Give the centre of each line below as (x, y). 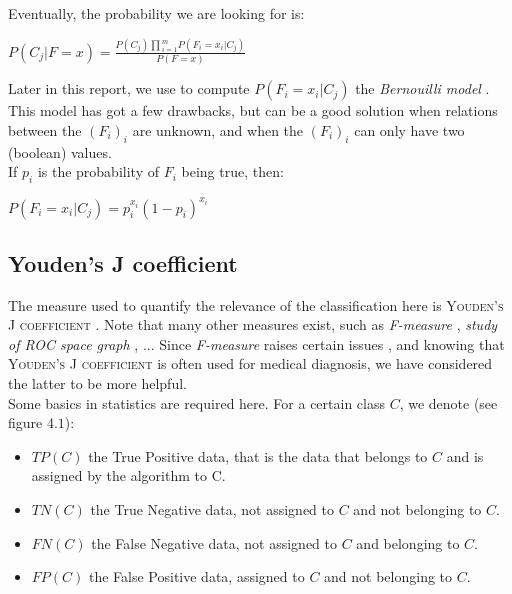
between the (45, 129)
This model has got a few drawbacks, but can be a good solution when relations (253, 110)
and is (465, 455)
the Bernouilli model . (422, 88)
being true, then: (232, 171)
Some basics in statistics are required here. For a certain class (196, 402)
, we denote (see (448, 402)
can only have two (409, 129)
